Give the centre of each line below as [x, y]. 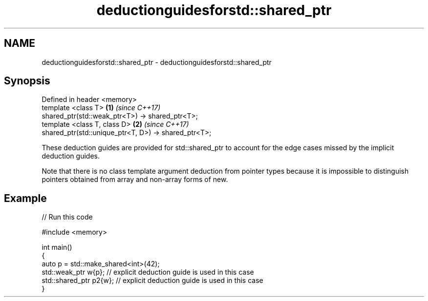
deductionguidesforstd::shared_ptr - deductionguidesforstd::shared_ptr [157, 62]
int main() [57, 247]
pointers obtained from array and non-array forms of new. [135, 180]
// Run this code [67, 217]
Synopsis [27, 81]
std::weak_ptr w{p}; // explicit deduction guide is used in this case [148, 272]
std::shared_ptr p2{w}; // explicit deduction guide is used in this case [152, 281]
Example [25, 198]
